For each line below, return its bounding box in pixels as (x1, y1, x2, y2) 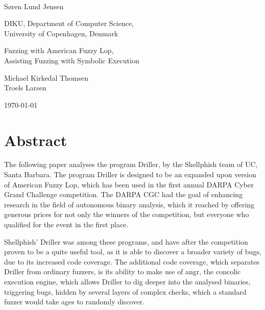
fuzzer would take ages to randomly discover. (4, 296, 144, 307)
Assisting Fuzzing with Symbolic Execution (4, 55, 139, 65)
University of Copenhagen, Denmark (4, 28, 118, 38)
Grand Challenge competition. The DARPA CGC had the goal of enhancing (4, 189, 243, 200)
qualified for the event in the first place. (4, 219, 129, 230)
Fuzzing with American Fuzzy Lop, (4, 45, 114, 56)
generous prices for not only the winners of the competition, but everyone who (4, 209, 249, 220)
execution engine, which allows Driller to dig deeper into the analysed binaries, (4, 276, 251, 287)
